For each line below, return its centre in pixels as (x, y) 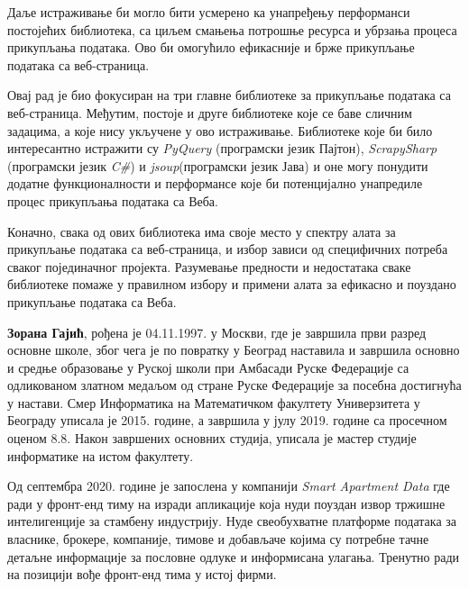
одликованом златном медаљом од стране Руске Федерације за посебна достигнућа (234, 385)
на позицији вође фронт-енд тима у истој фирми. (142, 574)
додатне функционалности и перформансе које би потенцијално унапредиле (215, 183)
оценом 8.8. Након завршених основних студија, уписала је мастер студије (212, 438)
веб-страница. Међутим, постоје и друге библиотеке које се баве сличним (210, 112)
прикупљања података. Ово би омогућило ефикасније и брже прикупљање (211, 47)
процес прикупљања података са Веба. (113, 200)
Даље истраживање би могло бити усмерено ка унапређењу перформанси (209, 12)
